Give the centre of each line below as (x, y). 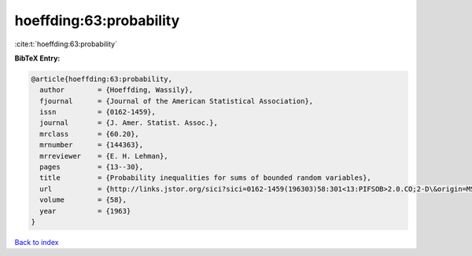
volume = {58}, (83, 200)
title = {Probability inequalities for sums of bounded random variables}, (205, 178)
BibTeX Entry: (37, 58)
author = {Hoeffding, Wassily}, (116, 90)
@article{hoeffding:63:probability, (102, 79)
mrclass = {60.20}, (89, 134)
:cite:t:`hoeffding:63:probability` (66, 44)
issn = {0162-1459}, (98, 112)
